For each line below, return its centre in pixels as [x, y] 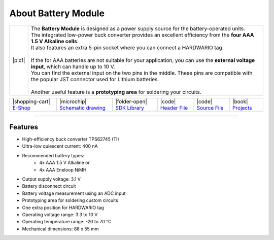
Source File [210, 108]
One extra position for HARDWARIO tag [63, 208]
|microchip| [73, 101]
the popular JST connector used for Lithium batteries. [95, 79]
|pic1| [19, 60]
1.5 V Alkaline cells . [55, 41]
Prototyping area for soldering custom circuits [70, 200]
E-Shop [21, 108]
